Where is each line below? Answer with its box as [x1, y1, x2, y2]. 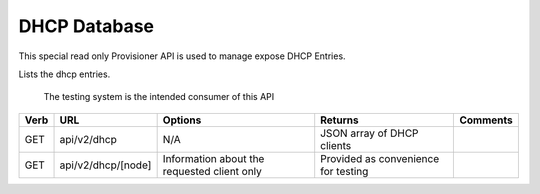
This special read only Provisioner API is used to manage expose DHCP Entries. [18, 50, 346, 62]
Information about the [162, 151, 265, 165]
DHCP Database [18, 15, 155, 37]
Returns [320, 113, 359, 127]
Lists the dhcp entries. [18, 68, 111, 80]
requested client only [162, 164, 262, 178]
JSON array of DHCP [320, 126, 419, 140]
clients [320, 138, 352, 152]
